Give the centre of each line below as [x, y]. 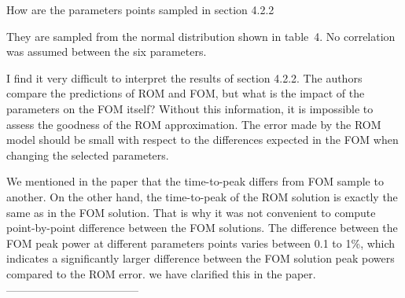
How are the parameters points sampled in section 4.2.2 [140, 9]
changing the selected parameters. [88, 155]
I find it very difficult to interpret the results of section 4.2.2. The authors [184, 77]
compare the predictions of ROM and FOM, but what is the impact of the [186, 93]
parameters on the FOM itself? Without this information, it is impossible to [190, 108]
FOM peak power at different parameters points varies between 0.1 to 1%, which [201, 243]
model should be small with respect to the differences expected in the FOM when [202, 140]
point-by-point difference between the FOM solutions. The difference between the [202, 228]
